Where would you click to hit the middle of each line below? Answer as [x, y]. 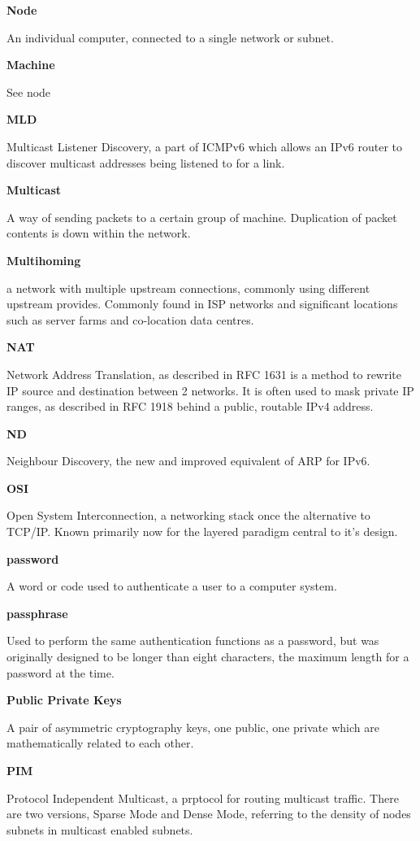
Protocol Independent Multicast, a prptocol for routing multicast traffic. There [203, 797]
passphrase [37, 613]
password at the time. [61, 672]
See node [29, 92]
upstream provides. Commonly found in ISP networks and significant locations [202, 304]
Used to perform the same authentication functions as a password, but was [193, 641]
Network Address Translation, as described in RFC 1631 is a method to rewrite [204, 374]
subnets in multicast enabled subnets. [100, 829]
